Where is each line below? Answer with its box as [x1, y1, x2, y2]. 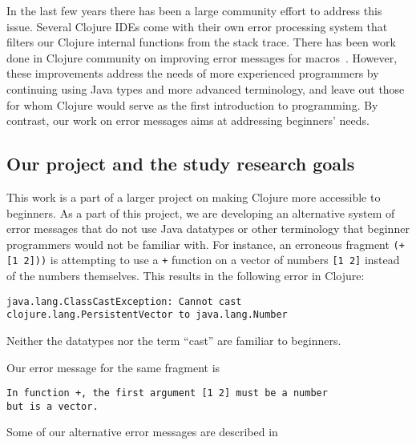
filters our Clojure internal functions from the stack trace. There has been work [6, 34, 396, 50]
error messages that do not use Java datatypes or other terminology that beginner [6, 220, 410, 237]
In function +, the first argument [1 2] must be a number [6, 387, 328, 399]
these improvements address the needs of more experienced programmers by [6, 65, 379, 82]
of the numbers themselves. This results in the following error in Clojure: [6, 267, 365, 284]
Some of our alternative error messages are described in [6, 423, 278, 440]
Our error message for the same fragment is [6, 359, 220, 375]
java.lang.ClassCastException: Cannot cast [6, 295, 242, 307]
